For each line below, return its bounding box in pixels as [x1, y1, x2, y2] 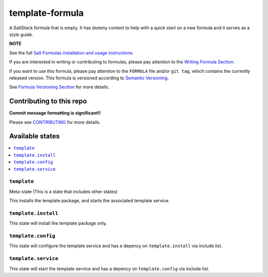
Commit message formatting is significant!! [9, 110, 101, 116]
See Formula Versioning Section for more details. [9, 84, 109, 90]
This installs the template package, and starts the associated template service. [9, 198, 170, 204]
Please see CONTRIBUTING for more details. [9, 119, 101, 125]
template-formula [9, 7, 84, 18]
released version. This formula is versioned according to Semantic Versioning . [9, 75, 169, 81]
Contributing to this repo [9, 97, 87, 106]
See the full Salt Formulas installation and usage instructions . [9, 50, 134, 55]
